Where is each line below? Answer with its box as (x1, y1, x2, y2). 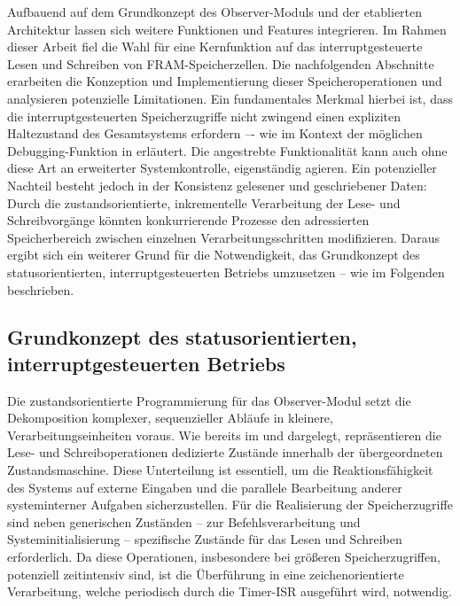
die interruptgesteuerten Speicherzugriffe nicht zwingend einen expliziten (7, 106, 402, 125)
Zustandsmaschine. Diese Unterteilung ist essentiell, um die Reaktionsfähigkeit (7, 461, 433, 479)
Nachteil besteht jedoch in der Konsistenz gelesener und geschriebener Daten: (7, 175, 427, 194)
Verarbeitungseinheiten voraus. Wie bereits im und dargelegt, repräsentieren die (7, 425, 441, 444)
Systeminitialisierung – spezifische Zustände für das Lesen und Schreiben (7, 530, 402, 548)
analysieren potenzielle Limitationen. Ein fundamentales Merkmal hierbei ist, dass (7, 89, 453, 107)
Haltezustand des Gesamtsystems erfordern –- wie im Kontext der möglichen (7, 124, 423, 143)
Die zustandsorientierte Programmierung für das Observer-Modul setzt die (7, 391, 411, 409)
